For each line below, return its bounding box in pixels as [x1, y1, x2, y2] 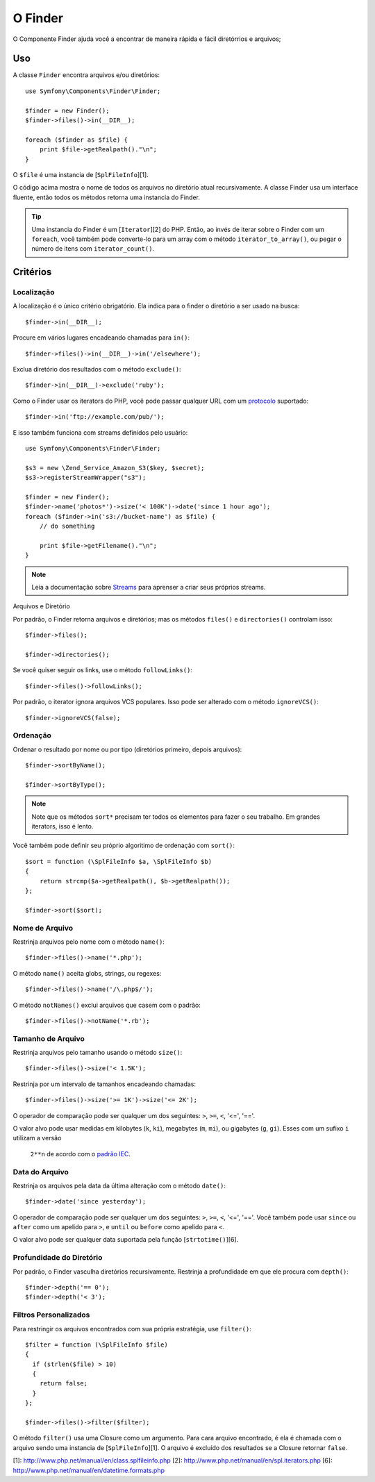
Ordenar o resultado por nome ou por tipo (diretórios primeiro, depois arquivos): [12, 745, 242, 754]
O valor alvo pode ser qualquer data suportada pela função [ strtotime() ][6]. [12, 1235, 239, 1244]
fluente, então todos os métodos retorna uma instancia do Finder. [12, 193, 201, 201]
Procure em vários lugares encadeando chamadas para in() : [12, 333, 190, 342]
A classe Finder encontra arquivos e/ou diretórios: [12, 71, 160, 79]
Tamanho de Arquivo [12, 1033, 85, 1043]
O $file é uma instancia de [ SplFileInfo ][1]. [12, 170, 149, 178]
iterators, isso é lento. [31, 822, 94, 831]
